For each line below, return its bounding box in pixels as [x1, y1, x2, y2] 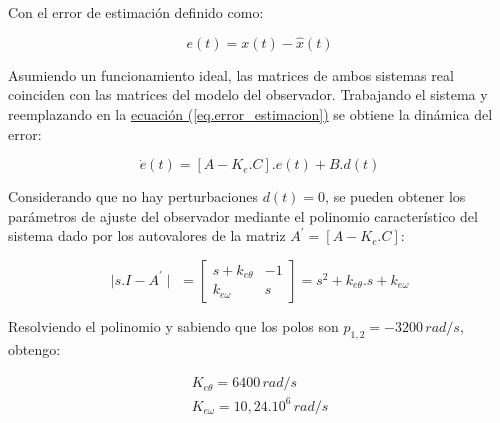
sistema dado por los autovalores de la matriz [8, 225, 286, 246]
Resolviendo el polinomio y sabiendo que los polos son [8, 315, 339, 336]
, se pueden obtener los [325, 186, 466, 207]
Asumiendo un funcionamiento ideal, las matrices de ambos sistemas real [8, 64, 454, 85]
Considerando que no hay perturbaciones [8, 186, 258, 207]
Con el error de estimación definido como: [8, 2, 264, 22]
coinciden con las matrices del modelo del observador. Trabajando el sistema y [8, 84, 488, 105]
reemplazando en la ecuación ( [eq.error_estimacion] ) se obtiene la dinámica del [8, 104, 493, 124]
